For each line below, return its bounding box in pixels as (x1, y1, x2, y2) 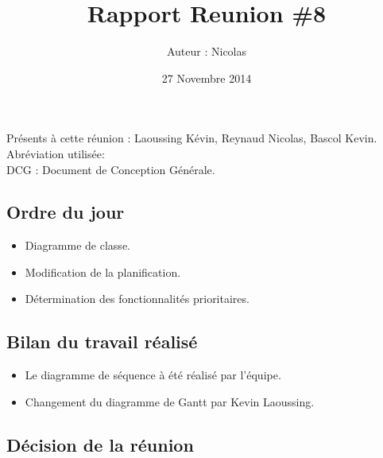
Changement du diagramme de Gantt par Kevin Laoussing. (25, 393, 315, 409)
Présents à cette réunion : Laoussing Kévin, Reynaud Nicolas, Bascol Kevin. (6, 130, 377, 146)
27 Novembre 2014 (161, 69, 252, 86)
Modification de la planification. (25, 263, 181, 280)
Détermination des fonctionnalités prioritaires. (25, 290, 250, 307)
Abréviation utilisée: (6, 145, 105, 161)
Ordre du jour (6, 200, 125, 224)
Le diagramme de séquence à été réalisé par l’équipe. (25, 367, 281, 383)
